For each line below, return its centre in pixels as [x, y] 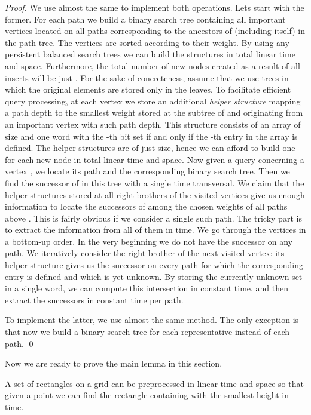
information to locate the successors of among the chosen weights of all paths [146, 206]
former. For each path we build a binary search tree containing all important [145, 19]
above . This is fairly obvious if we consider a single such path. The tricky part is [153, 218]
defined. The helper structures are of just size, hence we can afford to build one [150, 148]
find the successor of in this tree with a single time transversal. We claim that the [155, 182]
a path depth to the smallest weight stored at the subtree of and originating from [154, 113]
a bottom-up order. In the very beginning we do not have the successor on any [149, 241]
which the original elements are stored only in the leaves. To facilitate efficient [148, 89]
